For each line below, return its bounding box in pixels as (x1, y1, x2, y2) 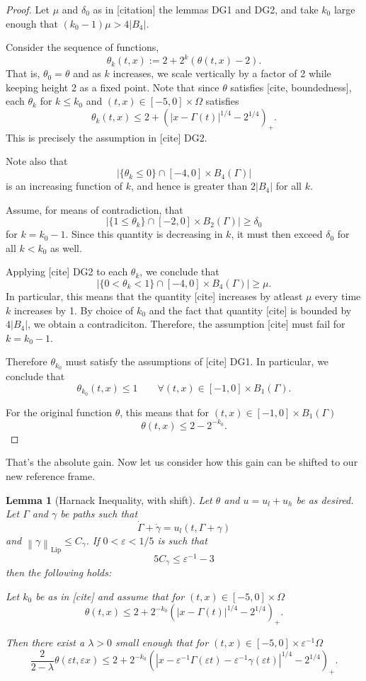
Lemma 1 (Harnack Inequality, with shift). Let (6, 492, 212, 507)
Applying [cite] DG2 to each (6, 264, 128, 279)
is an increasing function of (6, 178, 123, 193)
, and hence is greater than (131, 178, 248, 193)
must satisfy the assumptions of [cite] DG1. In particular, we (65, 354, 329, 369)
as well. (50, 240, 82, 255)
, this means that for (120, 404, 210, 419)
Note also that (6, 154, 68, 168)
